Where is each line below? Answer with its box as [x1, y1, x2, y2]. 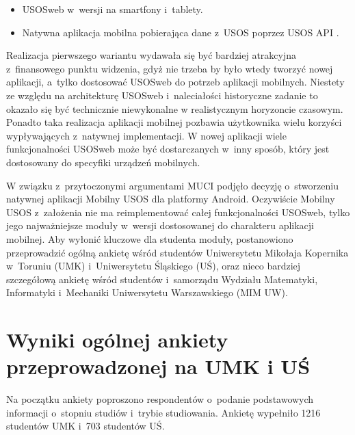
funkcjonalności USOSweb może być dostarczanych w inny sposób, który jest [6, 142, 330, 156]
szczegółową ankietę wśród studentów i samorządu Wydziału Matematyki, [6, 272, 318, 286]
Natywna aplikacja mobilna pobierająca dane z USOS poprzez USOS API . [22, 25, 339, 39]
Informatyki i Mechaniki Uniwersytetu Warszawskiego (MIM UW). [6, 285, 288, 300]
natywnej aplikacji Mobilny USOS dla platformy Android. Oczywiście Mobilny [6, 192, 335, 206]
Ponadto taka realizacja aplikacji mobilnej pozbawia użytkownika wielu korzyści [6, 115, 342, 129]
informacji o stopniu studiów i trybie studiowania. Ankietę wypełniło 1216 [6, 405, 321, 419]
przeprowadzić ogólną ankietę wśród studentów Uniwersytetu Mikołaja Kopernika [6, 245, 349, 259]
